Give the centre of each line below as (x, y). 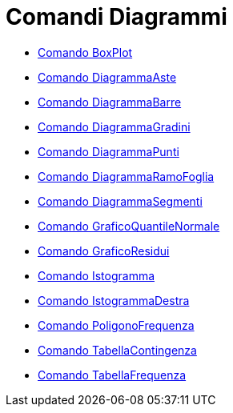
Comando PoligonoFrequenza (116, 325)
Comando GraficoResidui (104, 251)
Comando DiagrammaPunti (108, 151)
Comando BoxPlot (85, 52)
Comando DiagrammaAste (107, 77)
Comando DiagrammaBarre (110, 102)
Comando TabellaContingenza (117, 350)
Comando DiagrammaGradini (114, 126)
